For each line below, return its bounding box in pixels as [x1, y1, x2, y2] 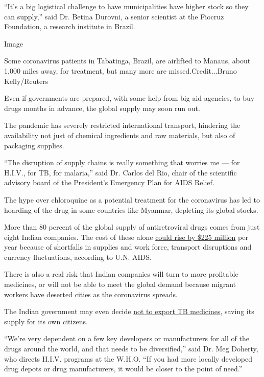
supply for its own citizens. [4, 316, 88, 326]
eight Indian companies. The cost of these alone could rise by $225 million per [4, 231, 248, 242]
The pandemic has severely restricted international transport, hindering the [4, 120, 241, 130]
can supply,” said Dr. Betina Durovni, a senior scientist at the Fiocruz [4, 11, 224, 21]
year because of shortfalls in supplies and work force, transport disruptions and [4, 241, 252, 252]
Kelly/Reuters [4, 75, 49, 86]
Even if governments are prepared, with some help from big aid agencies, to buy [4, 93, 255, 103]
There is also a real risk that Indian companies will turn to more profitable [4, 269, 238, 279]
